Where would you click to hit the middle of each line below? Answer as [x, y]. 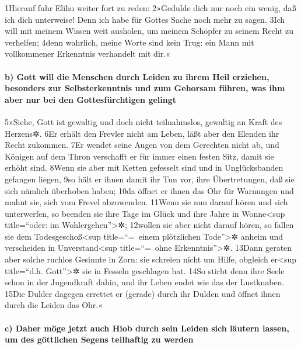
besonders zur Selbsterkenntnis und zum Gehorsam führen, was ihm [145, 88]
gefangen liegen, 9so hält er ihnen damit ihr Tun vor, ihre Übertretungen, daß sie [150, 179]
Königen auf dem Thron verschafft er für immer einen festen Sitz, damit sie [139, 156]
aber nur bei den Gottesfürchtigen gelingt [90, 99]
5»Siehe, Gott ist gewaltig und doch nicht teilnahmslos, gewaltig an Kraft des [143, 121]
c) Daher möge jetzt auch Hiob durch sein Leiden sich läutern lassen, [147, 328]
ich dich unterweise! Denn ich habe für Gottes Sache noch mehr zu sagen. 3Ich [145, 19]
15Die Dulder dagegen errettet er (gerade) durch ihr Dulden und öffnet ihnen [143, 293]
